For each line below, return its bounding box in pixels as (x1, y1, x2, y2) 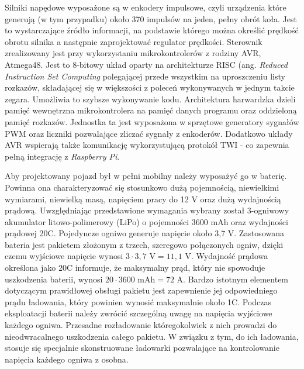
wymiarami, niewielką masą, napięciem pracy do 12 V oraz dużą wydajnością (5, 192, 281, 205)
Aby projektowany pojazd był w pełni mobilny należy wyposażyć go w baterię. (5, 170, 287, 182)
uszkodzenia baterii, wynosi (5, 273, 103, 285)
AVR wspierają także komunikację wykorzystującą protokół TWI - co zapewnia (5, 139, 289, 151)
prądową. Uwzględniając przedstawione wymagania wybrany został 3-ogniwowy (5, 204, 289, 216)
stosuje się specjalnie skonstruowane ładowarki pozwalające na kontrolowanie (5, 342, 279, 354)
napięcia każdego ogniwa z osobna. (5, 353, 129, 365)
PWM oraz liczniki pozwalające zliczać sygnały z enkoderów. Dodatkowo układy (5, 127, 293, 139)
